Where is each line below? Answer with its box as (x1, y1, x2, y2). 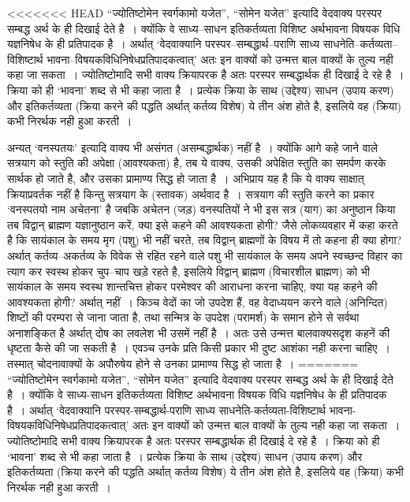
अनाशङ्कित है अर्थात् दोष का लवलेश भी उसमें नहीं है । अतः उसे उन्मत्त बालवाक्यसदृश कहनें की (7, 324, 390, 340)
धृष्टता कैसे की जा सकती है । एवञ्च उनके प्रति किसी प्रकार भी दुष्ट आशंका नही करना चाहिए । (7, 340, 390, 356)
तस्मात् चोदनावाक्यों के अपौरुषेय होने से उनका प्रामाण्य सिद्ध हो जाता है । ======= (7, 355, 359, 372)
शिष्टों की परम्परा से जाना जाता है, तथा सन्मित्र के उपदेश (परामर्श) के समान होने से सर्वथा (7, 309, 360, 325)
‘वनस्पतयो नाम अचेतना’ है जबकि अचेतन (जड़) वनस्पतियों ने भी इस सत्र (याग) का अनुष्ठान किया (7, 201, 396, 218)
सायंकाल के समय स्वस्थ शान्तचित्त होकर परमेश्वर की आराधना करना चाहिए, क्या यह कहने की (7, 278, 378, 295)
